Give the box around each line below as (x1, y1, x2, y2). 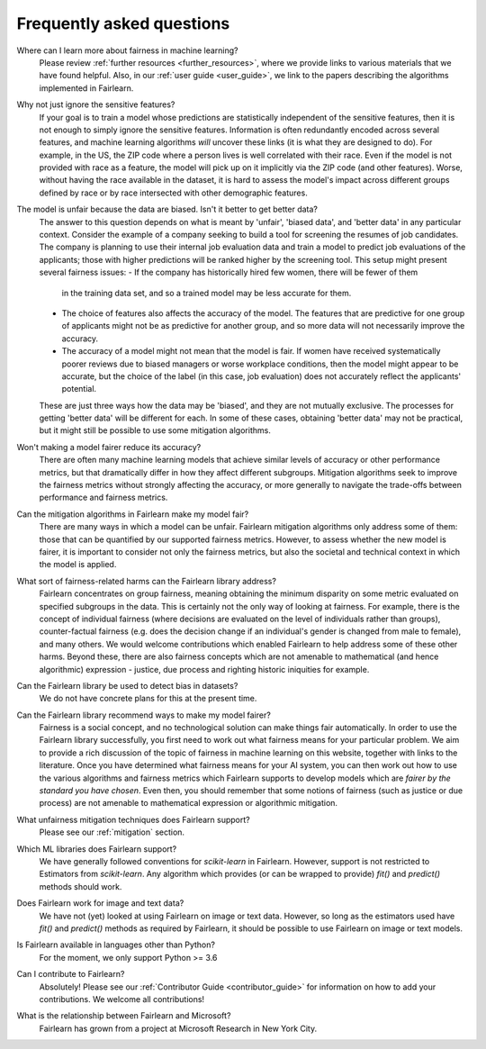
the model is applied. (39, 559, 117, 570)
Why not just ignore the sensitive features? (16, 99, 175, 110)
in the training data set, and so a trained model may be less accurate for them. (61, 287, 352, 298)
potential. (61, 384, 97, 394)
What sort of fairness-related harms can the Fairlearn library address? (16, 575, 276, 586)
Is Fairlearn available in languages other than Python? (16, 939, 216, 950)
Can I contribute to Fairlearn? (16, 969, 125, 980)
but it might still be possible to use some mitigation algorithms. (39, 425, 272, 436)
